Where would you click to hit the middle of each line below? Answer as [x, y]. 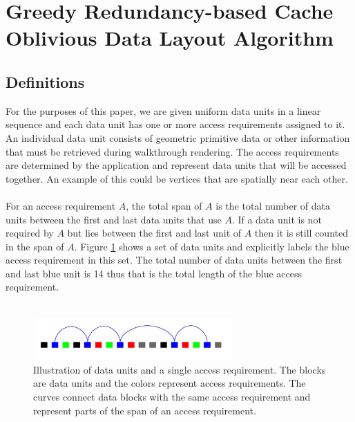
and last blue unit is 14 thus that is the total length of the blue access [154, 273]
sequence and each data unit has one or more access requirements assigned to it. [175, 124]
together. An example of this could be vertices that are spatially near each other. [177, 178]
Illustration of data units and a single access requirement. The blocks [180, 369]
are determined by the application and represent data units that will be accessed [176, 165]
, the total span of [164, 205]
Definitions [45, 81]
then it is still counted [301, 233]
